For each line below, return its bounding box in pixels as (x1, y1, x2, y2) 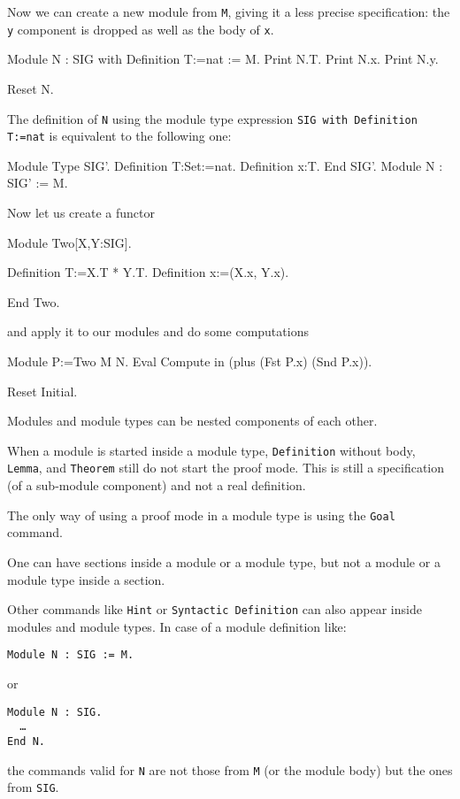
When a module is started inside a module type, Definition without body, (7, 441, 416, 459)
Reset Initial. (7, 381, 78, 400)
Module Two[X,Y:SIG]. (7, 233, 132, 251)
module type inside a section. (7, 570, 165, 588)
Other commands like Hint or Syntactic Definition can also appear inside (7, 600, 422, 618)
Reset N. (7, 79, 54, 97)
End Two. (7, 292, 60, 311)
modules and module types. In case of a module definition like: (7, 617, 347, 635)
